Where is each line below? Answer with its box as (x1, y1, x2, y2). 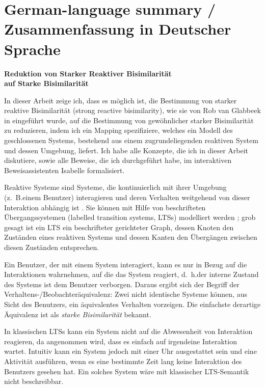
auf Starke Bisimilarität (4, 78, 89, 89)
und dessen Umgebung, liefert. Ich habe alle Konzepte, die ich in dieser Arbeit (4, 145, 249, 155)
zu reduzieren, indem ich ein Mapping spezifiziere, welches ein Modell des (4, 125, 233, 135)
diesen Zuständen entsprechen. (4, 242, 99, 252)
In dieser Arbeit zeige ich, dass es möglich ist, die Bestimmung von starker (4, 95, 237, 105)
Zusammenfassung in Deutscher (4, 18, 231, 39)
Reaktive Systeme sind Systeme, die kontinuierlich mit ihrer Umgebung (4, 182, 227, 192)
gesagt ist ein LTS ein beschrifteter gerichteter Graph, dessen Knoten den (4, 221, 234, 232)
